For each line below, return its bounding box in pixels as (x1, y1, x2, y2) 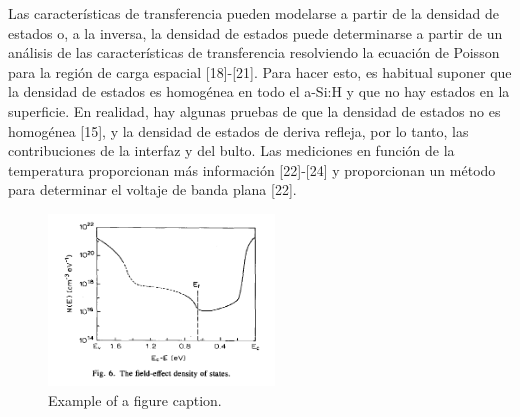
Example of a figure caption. (48, 389, 222, 410)
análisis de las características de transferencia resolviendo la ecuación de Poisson (8, 42, 500, 63)
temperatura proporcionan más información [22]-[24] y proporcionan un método (8, 159, 496, 180)
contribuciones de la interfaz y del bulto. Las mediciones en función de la (8, 140, 455, 161)
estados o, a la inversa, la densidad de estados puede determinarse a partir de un (8, 22, 503, 43)
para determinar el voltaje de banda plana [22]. (8, 179, 297, 200)
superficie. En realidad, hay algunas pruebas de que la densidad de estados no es (8, 100, 501, 121)
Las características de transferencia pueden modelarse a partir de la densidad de (8, 3, 499, 23)
